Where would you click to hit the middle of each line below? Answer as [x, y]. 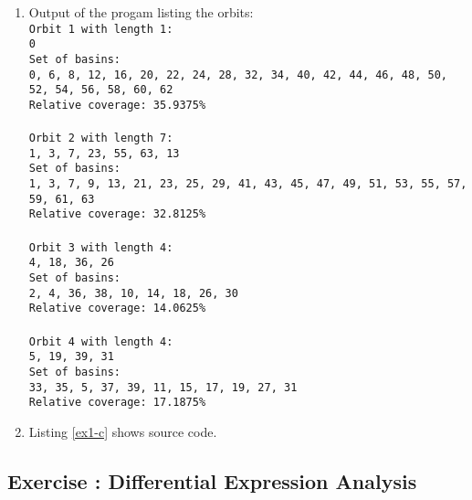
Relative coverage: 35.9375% [117, 105]
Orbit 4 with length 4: [101, 341]
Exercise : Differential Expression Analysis [212, 480]
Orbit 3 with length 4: [101, 247]
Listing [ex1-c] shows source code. [123, 431]
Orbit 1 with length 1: [101, 29]
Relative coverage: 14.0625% [117, 309]
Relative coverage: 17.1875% [117, 403]
